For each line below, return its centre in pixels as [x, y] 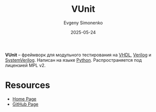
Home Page [24, 99]
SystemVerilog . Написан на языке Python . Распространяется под [74, 60]
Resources [28, 85]
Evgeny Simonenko [83, 23]
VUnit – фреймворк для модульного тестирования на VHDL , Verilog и [78, 55]
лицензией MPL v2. [26, 65]
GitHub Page [25, 104]
